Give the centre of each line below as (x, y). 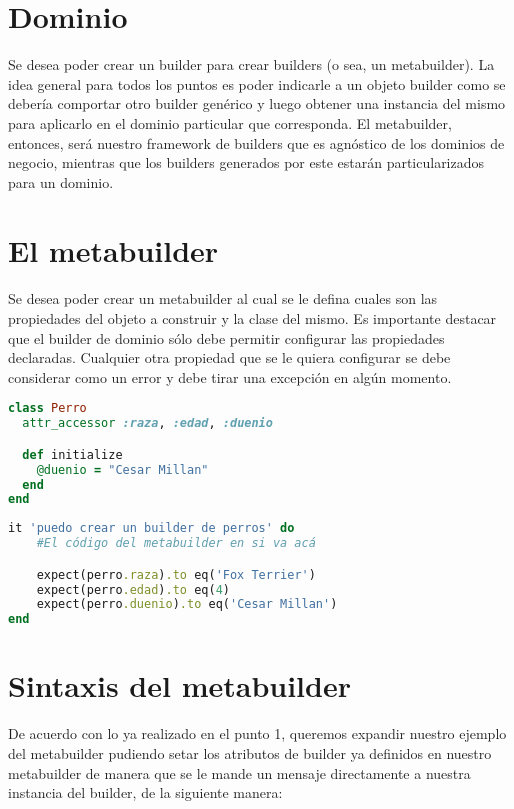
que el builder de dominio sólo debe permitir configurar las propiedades (226, 337)
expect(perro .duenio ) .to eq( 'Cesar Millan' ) (187, 604)
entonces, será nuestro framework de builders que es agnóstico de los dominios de (256, 142)
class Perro (47, 408)
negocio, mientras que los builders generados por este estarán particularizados (246, 162)
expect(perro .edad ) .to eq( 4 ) (133, 589)
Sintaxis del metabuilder (179, 685)
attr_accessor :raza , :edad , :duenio (147, 423)
